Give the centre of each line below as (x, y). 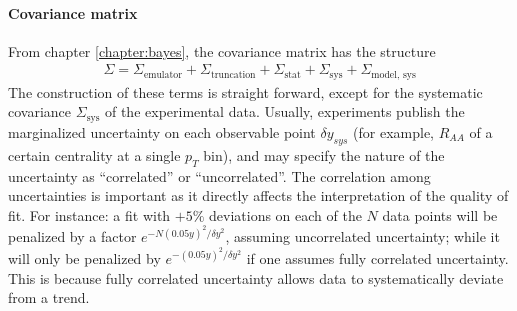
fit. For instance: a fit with (89, 214)
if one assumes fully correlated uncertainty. (377, 258)
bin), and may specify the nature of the (324, 154)
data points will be (440, 214)
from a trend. (49, 297)
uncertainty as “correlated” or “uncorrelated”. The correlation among (219, 175)
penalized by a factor (72, 236)
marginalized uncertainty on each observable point (162, 131)
